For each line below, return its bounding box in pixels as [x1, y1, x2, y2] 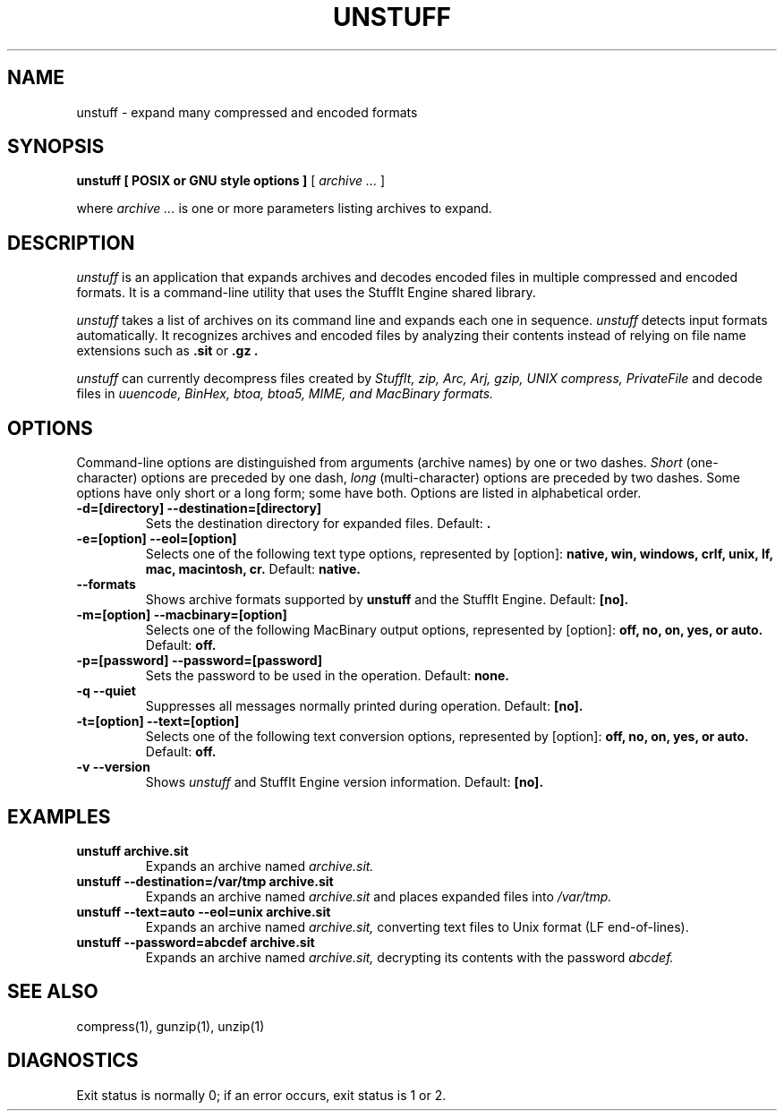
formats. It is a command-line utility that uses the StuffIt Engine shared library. [76, 285, 536, 301]
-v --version [76, 759, 150, 775]
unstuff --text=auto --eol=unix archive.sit [76, 903, 331, 919]
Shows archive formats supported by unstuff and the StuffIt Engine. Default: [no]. [145, 592, 629, 608]
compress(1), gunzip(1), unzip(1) [76, 1018, 265, 1034]
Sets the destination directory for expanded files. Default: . [145, 516, 491, 532]
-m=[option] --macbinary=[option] [76, 607, 287, 623]
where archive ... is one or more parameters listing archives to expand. [76, 201, 492, 217]
